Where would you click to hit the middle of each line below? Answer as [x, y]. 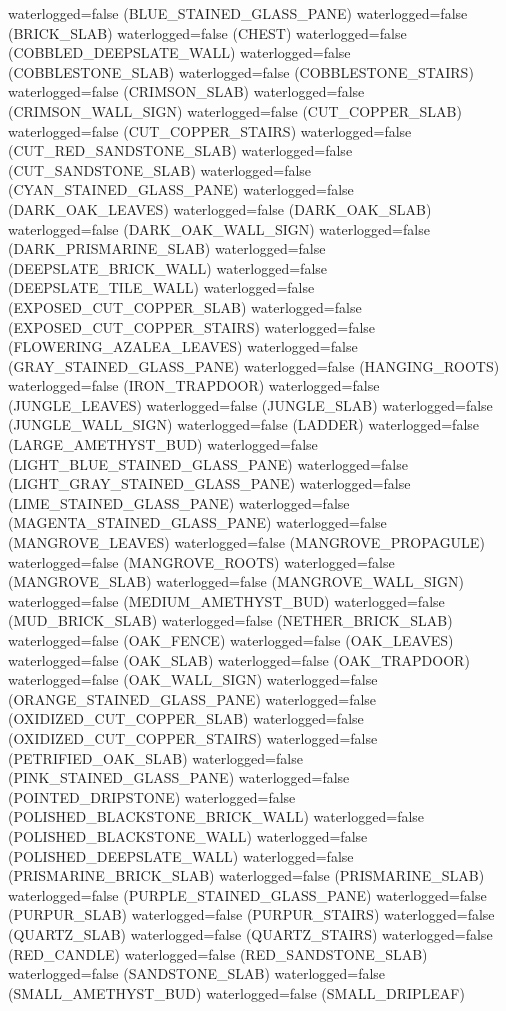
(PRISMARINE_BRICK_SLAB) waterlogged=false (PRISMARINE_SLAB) [246, 875]
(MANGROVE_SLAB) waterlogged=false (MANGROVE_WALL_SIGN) [236, 581]
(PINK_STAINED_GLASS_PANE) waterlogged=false [179, 777]
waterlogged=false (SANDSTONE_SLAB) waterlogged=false [197, 973]
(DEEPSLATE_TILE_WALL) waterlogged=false [161, 287]
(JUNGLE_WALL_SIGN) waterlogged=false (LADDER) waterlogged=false [244, 424]
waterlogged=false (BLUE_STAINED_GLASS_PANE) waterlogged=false [238, 13]
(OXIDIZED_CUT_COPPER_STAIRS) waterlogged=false [193, 737]
